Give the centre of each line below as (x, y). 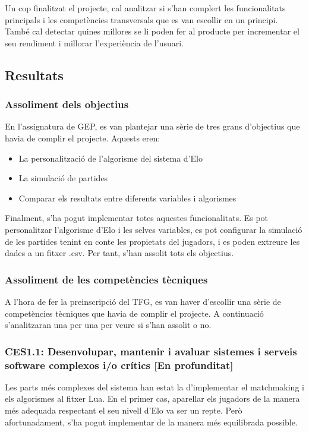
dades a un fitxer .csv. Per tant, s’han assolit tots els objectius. (119, 253)
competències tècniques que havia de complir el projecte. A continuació (134, 313)
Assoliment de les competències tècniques (106, 279)
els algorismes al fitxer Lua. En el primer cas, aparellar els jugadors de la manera (152, 398)
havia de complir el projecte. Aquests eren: (83, 138)
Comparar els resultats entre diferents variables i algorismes (127, 198)
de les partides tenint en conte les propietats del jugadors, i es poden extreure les (152, 241)
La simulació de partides (63, 178)
